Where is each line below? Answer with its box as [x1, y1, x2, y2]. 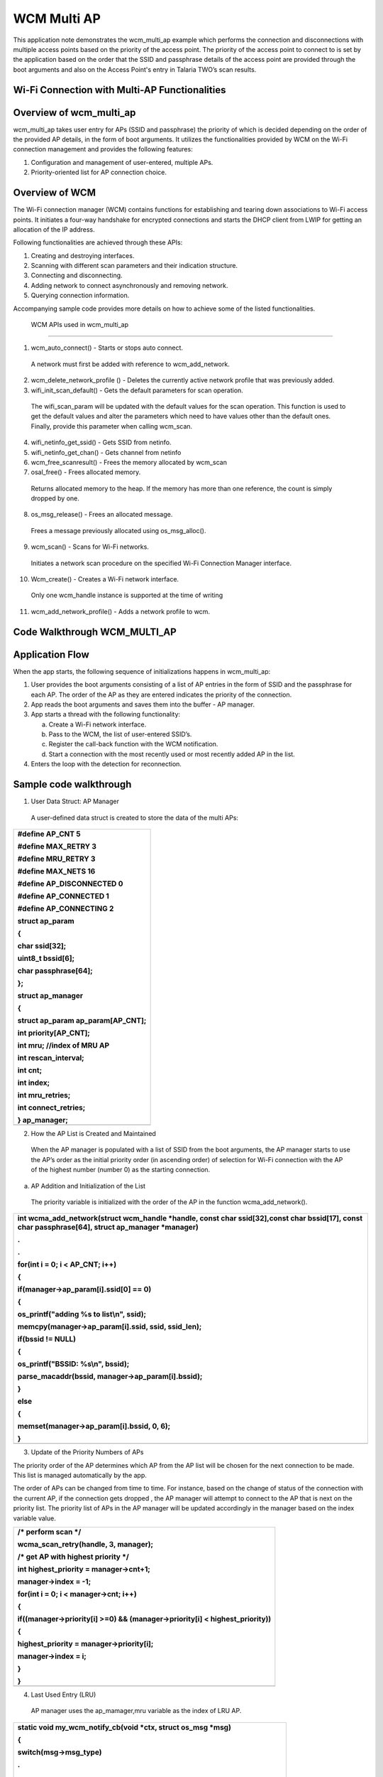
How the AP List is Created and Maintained [30, 1129, 156, 1137]
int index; [17, 1078, 50, 1088]
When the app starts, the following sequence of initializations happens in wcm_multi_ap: [13, 667, 271, 675]
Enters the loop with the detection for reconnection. [30, 760, 182, 768]
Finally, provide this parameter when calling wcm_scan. [30, 422, 193, 430]
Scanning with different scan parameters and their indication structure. [30, 262, 238, 270]
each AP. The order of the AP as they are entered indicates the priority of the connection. [30, 690, 292, 699]
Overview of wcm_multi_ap [13, 107, 136, 119]
